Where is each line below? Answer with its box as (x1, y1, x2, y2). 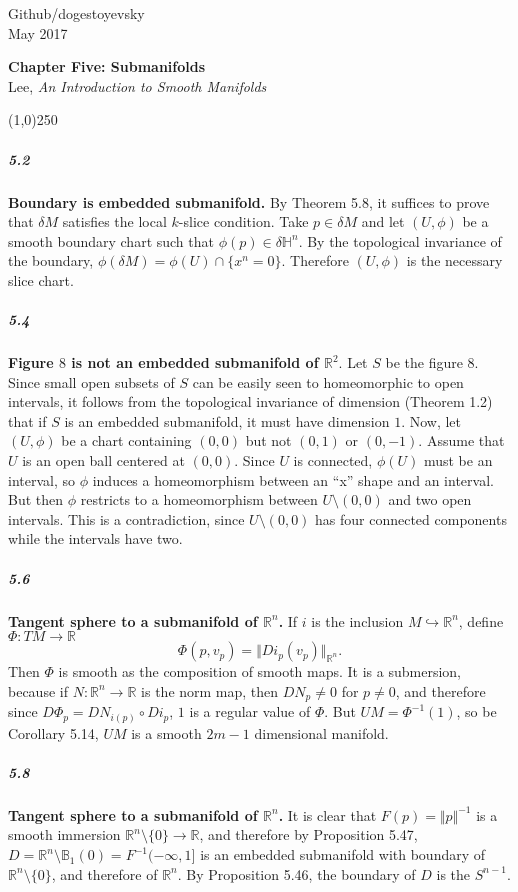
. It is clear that (278, 804, 377, 825)
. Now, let (401, 410, 462, 431)
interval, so (8, 469, 76, 490)
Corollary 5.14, (8, 722, 99, 743)
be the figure (385, 352, 463, 373)
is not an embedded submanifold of (71, 352, 319, 373)
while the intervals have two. (8, 528, 183, 549)
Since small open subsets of (8, 371, 175, 392)
